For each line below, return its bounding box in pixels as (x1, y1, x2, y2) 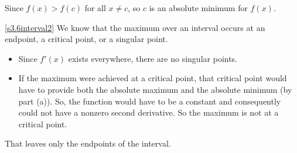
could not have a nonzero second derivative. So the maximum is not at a (18, 106, 279, 119)
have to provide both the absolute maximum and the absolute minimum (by (18, 83, 292, 95)
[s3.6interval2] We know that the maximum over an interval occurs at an (5, 21, 265, 33)
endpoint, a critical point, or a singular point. (5, 33, 168, 45)
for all (84, 2, 106, 13)
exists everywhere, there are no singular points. (68, 52, 238, 64)
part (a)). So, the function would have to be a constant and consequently (18, 95, 281, 107)
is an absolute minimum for (149, 2, 248, 13)
